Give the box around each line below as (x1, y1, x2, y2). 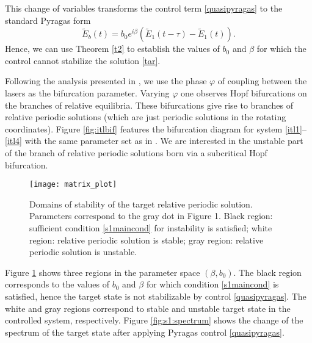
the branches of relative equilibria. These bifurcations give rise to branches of (5, 98, 293, 111)
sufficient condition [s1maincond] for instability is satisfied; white (29, 221, 272, 234)
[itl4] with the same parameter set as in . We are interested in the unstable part (5, 134, 303, 147)
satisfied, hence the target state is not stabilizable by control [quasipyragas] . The (5, 289, 307, 302)
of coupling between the (217, 74, 307, 87)
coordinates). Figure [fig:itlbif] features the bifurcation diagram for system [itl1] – (5, 122, 307, 135)
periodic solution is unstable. (29, 245, 137, 258)
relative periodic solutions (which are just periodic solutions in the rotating (5, 110, 286, 123)
